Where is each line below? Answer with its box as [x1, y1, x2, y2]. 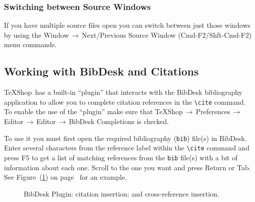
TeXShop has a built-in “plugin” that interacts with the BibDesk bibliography [4, 87, 243, 97]
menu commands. [4, 39, 57, 50]
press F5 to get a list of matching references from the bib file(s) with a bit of [4, 152, 238, 162]
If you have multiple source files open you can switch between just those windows [4, 20, 251, 30]
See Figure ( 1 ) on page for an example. [4, 172, 127, 182]
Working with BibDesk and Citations [4, 64, 199, 79]
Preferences [196, 106, 230, 117]
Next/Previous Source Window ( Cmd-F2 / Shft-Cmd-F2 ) [82, 29, 252, 40]
